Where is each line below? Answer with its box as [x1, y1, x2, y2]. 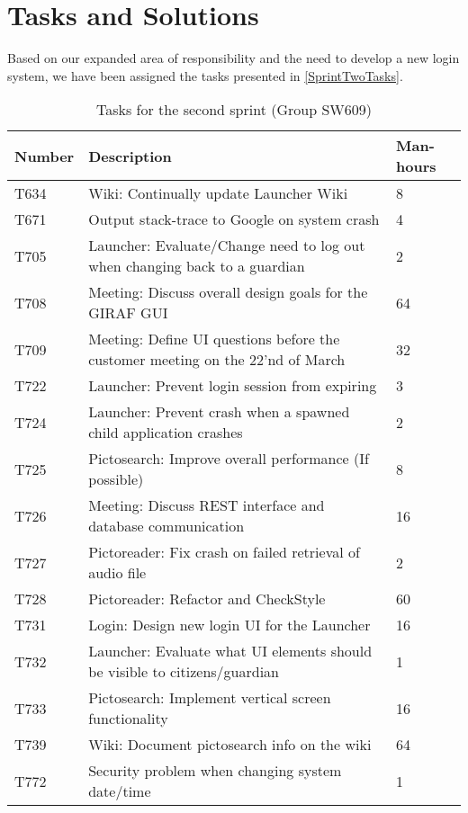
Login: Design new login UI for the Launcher [88, 614, 371, 636]
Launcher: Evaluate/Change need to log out [88, 235, 365, 256]
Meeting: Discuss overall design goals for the [88, 281, 368, 303]
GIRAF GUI [88, 302, 168, 324]
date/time [88, 781, 151, 802]
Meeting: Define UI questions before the [88, 328, 340, 350]
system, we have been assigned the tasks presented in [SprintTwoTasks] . [7, 66, 403, 85]
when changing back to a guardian [88, 255, 305, 277]
